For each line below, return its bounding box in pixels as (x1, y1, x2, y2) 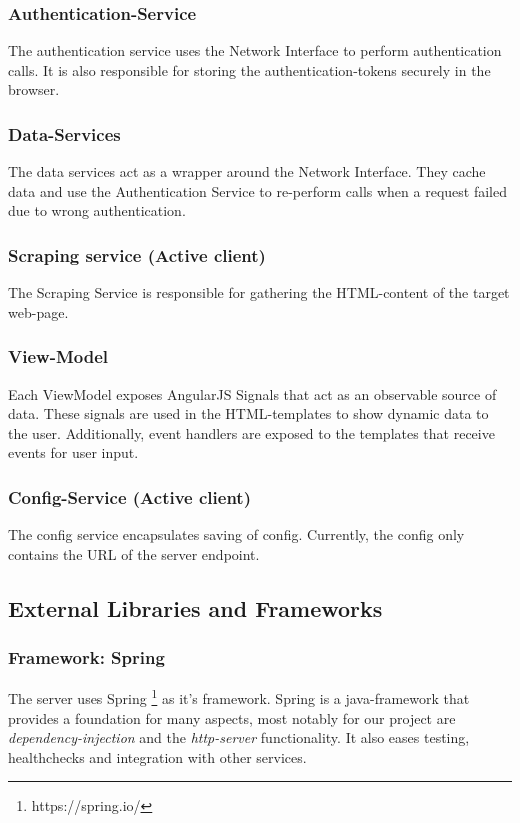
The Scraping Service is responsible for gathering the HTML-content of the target (8, 282, 510, 303)
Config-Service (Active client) (8, 484, 251, 509)
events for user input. (8, 442, 139, 463)
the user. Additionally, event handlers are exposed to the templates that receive (8, 422, 495, 443)
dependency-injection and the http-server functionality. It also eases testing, (8, 727, 470, 748)
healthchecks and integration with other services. (8, 746, 307, 767)
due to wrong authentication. (8, 200, 186, 221)
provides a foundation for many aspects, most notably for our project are (8, 707, 456, 728)
